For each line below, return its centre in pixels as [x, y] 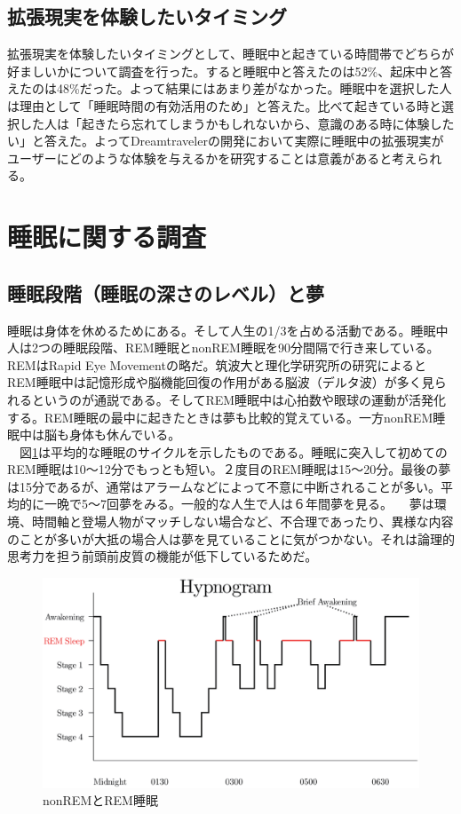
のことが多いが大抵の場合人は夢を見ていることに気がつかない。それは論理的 [231, 538]
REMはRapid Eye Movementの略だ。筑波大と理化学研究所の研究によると [217, 364]
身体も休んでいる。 [125, 435]
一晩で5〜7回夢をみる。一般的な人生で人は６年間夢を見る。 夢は [239, 504]
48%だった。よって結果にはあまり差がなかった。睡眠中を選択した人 [254, 88]
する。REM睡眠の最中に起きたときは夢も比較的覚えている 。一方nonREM [220, 417]
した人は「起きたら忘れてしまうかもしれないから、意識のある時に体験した [237, 123]
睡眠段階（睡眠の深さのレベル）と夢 [166, 292]
